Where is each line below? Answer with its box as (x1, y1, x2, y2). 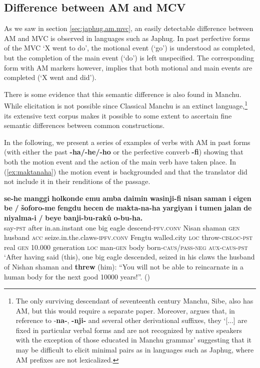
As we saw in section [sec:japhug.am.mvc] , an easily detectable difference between (4, 23, 253, 33)
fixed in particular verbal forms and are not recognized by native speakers (15, 324, 242, 335)
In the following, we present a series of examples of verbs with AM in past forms (4, 136, 250, 147)
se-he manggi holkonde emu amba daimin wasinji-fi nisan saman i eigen (4, 192, 251, 203)
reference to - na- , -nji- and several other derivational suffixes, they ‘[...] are (15, 315, 247, 325)
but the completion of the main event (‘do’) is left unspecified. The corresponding (4, 52, 254, 62)
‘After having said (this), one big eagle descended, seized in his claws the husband (4, 251, 255, 262)
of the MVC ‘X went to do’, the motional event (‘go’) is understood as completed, (4, 42, 255, 53)
